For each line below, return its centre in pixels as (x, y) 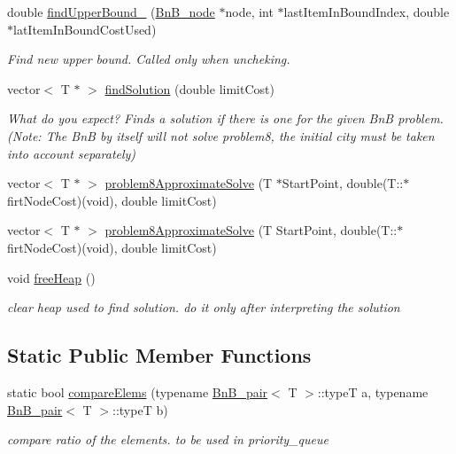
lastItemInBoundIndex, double (367, 12)
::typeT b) (140, 409)
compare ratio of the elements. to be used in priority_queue (168, 439)
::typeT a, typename (373, 391)
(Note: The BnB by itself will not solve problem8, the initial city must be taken (221, 135)
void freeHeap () (51, 277)
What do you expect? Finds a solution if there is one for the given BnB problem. (225, 118)
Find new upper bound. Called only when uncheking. (149, 59)
